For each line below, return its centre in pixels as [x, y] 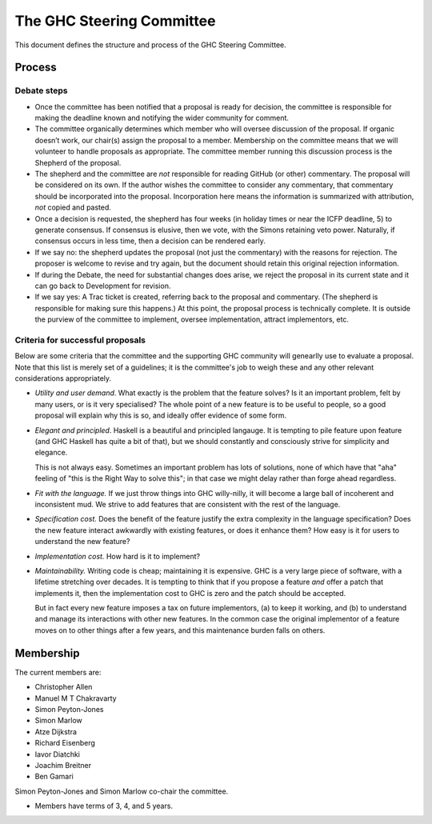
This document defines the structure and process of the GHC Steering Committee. [151, 45]
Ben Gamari [54, 777]
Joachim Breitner [63, 765]
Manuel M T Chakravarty [76, 698]
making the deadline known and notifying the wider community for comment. [162, 118]
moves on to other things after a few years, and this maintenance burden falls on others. [180, 630]
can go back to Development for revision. [103, 286]
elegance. [51, 453]
